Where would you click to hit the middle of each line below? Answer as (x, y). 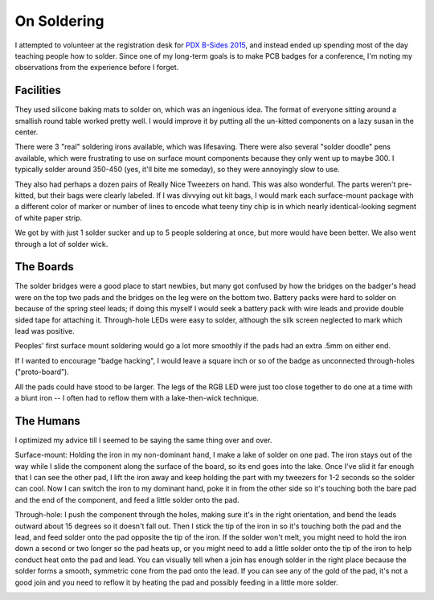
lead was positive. (45, 331)
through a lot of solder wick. (61, 244)
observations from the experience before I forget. (97, 68)
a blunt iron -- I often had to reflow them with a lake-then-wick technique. (137, 397)
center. (27, 132)
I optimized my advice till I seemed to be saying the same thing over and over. (143, 440)
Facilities (38, 90)
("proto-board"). (42, 372)
